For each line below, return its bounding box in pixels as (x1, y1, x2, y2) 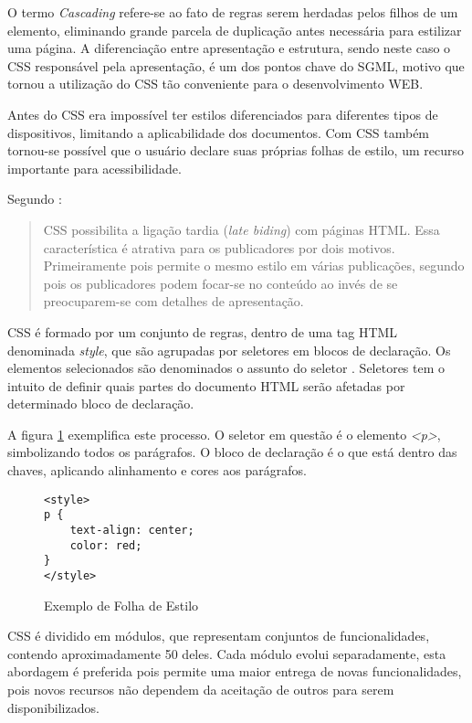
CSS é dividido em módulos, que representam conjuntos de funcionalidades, (7, 626, 430, 645)
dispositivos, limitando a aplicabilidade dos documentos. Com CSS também (7, 122, 430, 142)
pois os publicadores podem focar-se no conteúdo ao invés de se (43, 273, 398, 292)
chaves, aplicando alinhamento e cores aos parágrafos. (7, 461, 307, 480)
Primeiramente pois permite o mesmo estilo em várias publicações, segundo (43, 256, 465, 275)
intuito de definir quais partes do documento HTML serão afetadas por (7, 376, 405, 395)
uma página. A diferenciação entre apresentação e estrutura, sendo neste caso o (7, 38, 451, 58)
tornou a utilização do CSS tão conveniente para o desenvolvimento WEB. (7, 74, 424, 93)
